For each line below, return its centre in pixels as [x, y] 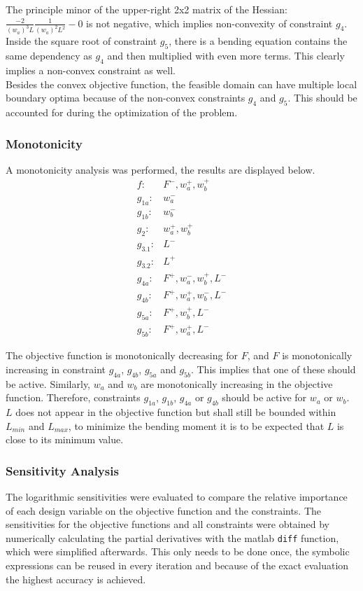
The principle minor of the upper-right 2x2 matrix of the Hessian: [147, 9]
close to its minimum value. [65, 439]
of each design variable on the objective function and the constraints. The [164, 510]
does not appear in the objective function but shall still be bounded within [176, 412]
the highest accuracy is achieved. [76, 579]
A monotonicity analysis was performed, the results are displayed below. [161, 169]
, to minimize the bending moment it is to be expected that [196, 425]
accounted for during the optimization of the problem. [122, 112]
